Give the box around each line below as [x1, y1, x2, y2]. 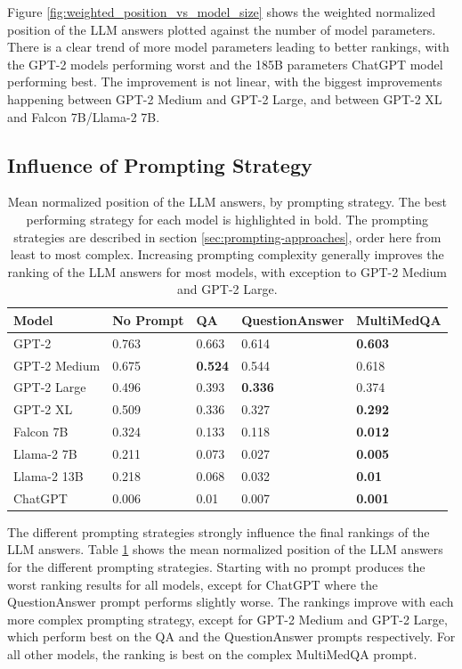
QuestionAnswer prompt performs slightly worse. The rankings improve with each [7, 592, 454, 611]
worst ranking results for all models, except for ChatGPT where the [7, 575, 378, 593]
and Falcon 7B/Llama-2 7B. [7, 107, 160, 126]
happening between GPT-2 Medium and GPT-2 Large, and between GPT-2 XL [7, 89, 442, 108]
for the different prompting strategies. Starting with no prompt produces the [7, 557, 426, 575]
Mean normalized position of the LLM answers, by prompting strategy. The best [7, 192, 447, 211]
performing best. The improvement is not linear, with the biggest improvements [7, 72, 442, 91]
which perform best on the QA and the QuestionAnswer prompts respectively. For [7, 627, 456, 646]
